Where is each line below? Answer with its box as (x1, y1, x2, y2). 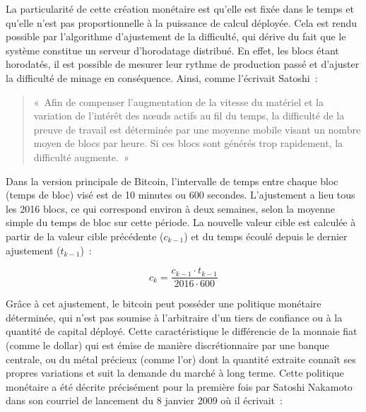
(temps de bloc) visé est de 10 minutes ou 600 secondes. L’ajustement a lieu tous (6, 187, 355, 202)
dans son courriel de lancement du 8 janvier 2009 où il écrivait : (6, 393, 283, 408)
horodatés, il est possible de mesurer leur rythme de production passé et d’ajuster (6, 57, 360, 71)
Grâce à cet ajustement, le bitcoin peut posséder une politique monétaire (6, 296, 321, 311)
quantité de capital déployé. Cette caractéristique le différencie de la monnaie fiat (6, 324, 358, 339)
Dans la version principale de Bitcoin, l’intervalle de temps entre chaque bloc (6, 173, 338, 188)
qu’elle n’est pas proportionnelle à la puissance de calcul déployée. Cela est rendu (6, 15, 358, 30)
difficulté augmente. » (33, 149, 129, 164)
